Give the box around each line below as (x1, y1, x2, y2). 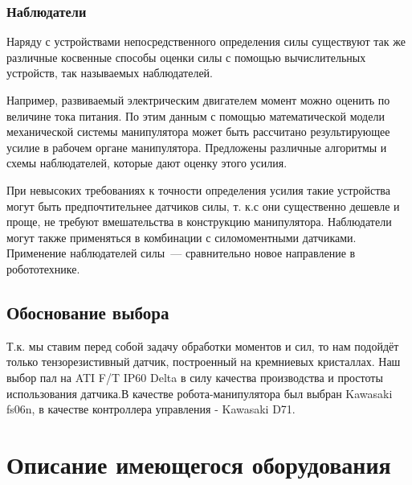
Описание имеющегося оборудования (6, 447, 391, 480)
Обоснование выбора (6, 299, 169, 324)
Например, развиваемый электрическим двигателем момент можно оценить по (6, 92, 390, 108)
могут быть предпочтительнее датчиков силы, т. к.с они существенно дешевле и (6, 197, 400, 214)
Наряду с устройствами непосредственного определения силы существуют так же (6, 33, 406, 50)
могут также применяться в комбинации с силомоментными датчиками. (6, 228, 357, 245)
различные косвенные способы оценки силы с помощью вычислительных (6, 48, 366, 65)
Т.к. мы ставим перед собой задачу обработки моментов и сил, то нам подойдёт (6, 337, 399, 354)
